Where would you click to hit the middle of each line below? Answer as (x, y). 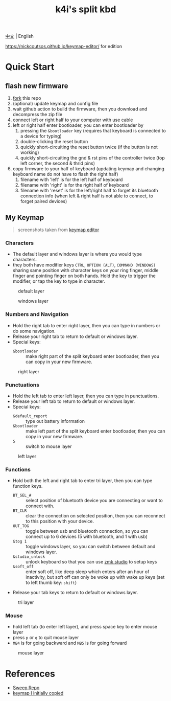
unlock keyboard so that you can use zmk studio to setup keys (91, 562)
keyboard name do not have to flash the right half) (65, 174)
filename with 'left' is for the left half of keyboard (71, 179)
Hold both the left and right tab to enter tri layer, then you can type (82, 481)
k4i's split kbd (86, 9)
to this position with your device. (60, 521)
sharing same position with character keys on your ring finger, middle (86, 270)
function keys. (28, 486)
